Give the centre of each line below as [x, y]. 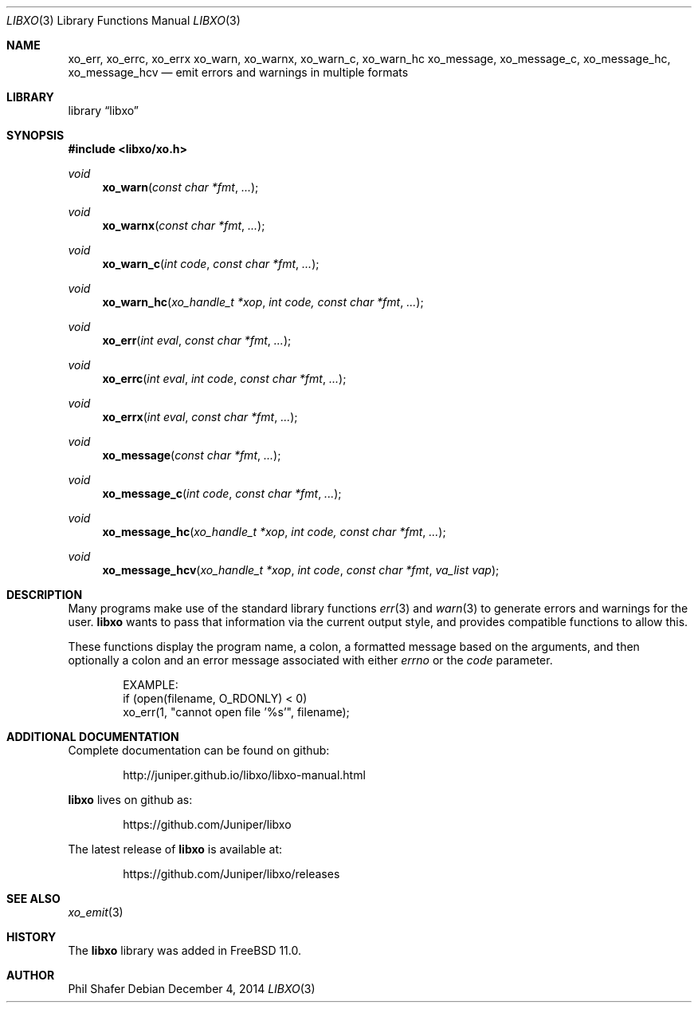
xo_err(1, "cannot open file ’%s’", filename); [236, 712]
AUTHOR [31, 975]
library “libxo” [103, 110]
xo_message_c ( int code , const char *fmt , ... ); [222, 493]
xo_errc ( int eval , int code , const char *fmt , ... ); [224, 378]
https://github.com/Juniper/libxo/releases [231, 874]
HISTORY [31, 937]
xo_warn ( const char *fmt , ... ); [180, 187]
